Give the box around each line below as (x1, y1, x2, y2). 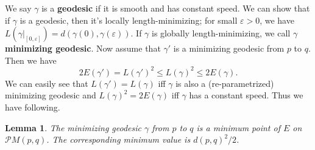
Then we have (5, 53, 57, 66)
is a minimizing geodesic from (173, 42, 285, 55)
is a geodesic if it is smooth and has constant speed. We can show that (41, 2, 310, 14)
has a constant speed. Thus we (189, 89, 303, 101)
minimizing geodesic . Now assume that (5, 42, 161, 55)
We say (5, 2, 32, 14)
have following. (5, 101, 60, 114)
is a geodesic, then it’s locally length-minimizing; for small (19, 13, 238, 26)
